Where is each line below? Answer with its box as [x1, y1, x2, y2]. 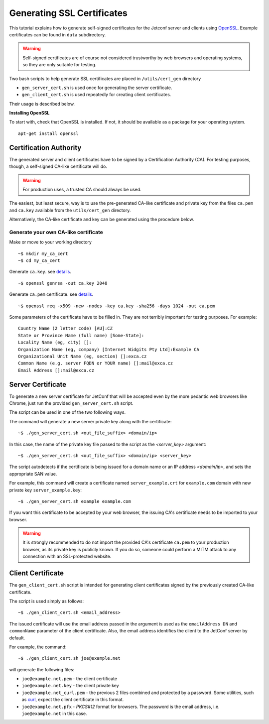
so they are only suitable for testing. [22, 62, 97, 68]
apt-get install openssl [18, 130, 79, 136]
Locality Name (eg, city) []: [18, 340, 92, 346]
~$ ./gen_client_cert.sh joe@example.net [18, 655, 121, 661]
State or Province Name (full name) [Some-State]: [18, 333, 144, 338]
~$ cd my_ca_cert [18, 258, 60, 263]
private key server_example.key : [9, 487, 82, 493]
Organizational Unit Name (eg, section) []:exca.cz [18, 354, 147, 359]
